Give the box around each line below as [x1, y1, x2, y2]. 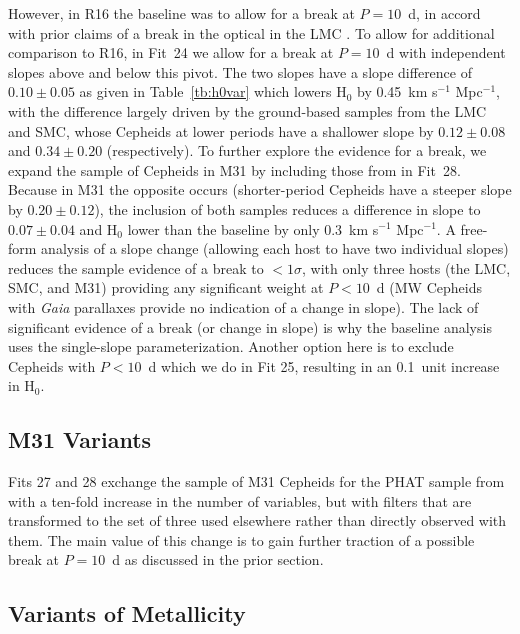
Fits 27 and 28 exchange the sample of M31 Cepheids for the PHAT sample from [8, 471, 505, 492]
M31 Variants [8, 424, 152, 455]
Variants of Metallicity [8, 598, 246, 629]
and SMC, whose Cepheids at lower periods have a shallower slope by [8, 120, 434, 141]
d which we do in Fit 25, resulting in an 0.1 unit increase [148, 355, 500, 376]
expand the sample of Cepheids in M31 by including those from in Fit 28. [8, 159, 461, 180]
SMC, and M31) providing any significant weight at [8, 277, 324, 298]
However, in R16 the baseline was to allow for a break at [8, 3, 355, 23]
